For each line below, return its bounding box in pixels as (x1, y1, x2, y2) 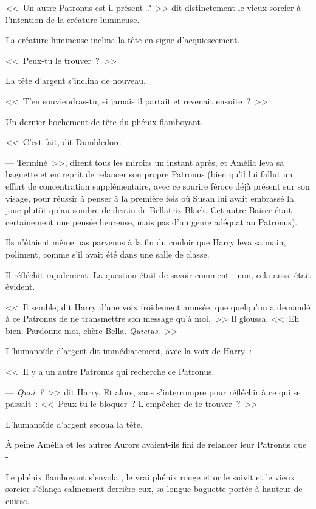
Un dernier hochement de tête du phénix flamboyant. (5, 115, 203, 128)
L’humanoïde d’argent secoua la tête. (5, 417, 143, 430)
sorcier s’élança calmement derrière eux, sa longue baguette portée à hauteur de (5, 482, 303, 495)
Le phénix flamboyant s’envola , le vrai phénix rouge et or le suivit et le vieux (5, 470, 295, 483)
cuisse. (5, 494, 30, 507)
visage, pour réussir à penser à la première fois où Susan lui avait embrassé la (5, 191, 294, 204)
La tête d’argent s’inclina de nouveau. (5, 74, 146, 87)
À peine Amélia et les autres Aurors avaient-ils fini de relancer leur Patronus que (5, 438, 307, 451)
